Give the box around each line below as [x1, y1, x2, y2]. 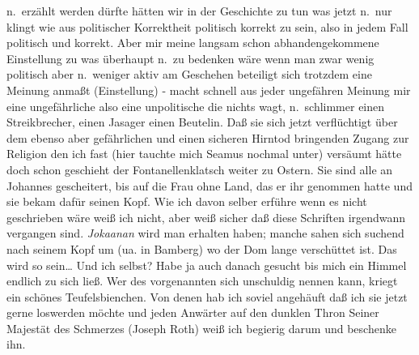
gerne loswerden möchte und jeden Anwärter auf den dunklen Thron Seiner [6, 304, 379, 321]
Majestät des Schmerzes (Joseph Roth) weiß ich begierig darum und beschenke [6, 319, 396, 336]
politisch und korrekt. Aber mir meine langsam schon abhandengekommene [6, 34, 379, 51]
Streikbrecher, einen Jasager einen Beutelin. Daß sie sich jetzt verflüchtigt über [6, 113, 398, 130]
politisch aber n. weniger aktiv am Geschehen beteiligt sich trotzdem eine [6, 66, 372, 83]
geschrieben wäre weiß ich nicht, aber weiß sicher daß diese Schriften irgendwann [6, 208, 406, 225]
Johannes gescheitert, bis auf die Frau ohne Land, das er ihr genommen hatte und [6, 177, 413, 194]
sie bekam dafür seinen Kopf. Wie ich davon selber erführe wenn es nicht [6, 193, 367, 210]
